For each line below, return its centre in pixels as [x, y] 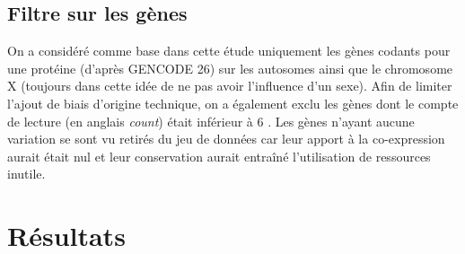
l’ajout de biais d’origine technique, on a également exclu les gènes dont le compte [233, 103]
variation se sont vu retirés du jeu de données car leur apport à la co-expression [226, 139]
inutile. [26, 174]
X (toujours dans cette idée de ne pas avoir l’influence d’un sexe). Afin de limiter [230, 86]
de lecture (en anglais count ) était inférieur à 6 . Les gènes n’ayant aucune [211, 121]
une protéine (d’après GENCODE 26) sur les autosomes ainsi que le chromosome [230, 68]
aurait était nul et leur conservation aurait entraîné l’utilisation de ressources [219, 156]
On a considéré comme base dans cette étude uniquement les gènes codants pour [229, 51]
